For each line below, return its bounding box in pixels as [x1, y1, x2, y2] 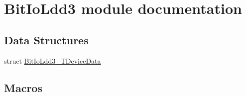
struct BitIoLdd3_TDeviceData [4, 55, 101, 66]
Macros [4, 80, 42, 95]
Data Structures [4, 32, 89, 47]
